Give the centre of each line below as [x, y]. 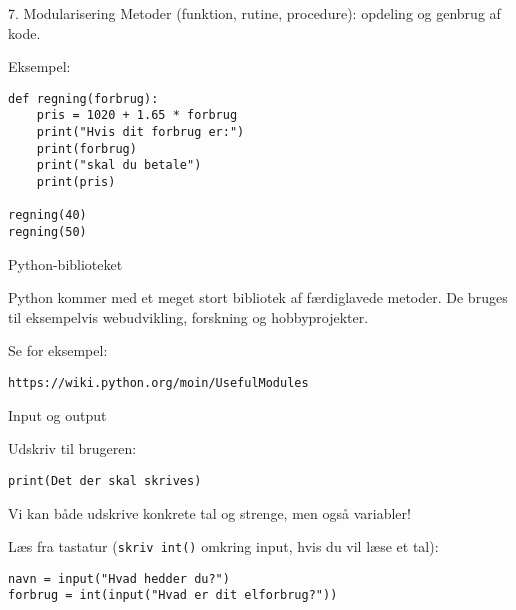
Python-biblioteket [65, 263]
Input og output [57, 414]
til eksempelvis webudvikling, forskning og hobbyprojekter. [188, 316]
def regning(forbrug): [83, 98]
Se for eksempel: [58, 350]
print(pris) [76, 182]
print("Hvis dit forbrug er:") [140, 132]
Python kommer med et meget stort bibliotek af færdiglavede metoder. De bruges [258, 297]
